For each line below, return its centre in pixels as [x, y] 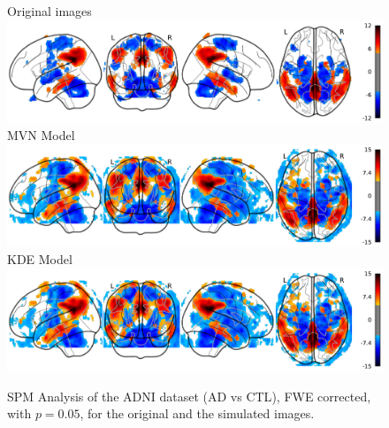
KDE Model [40, 259]
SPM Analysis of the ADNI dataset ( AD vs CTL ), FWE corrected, [189, 396]
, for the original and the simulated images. [197, 413]
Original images [50, 11]
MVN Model [41, 135]
